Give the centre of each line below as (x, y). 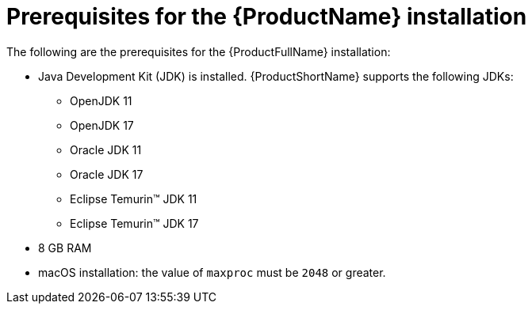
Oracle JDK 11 (106, 149)
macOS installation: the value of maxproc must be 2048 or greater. (212, 272)
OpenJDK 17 (102, 125)
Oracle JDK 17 (107, 174)
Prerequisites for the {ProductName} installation (267, 17)
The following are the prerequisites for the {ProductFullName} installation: (199, 51)
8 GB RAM (65, 248)
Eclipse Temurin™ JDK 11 (134, 198)
